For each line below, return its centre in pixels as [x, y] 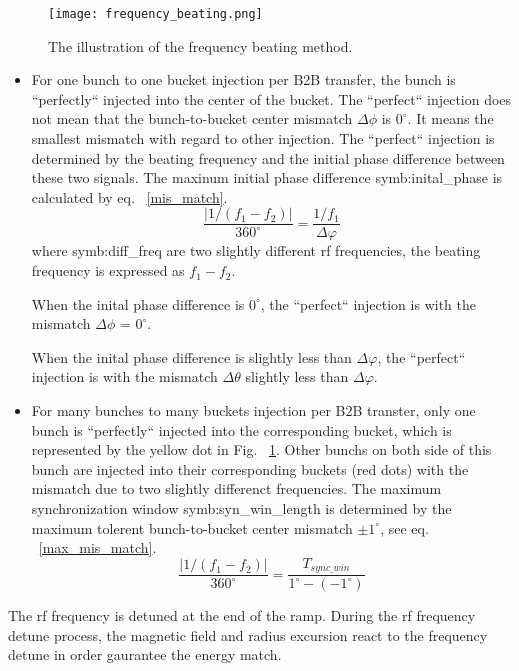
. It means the [450, 118]
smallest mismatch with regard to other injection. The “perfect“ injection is [263, 138]
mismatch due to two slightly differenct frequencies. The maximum [236, 488]
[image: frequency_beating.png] [155, 14]
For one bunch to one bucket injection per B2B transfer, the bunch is [243, 79]
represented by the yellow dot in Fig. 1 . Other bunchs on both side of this [261, 449]
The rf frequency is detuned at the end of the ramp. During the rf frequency [242, 615]
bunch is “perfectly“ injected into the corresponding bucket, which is [241, 429]
